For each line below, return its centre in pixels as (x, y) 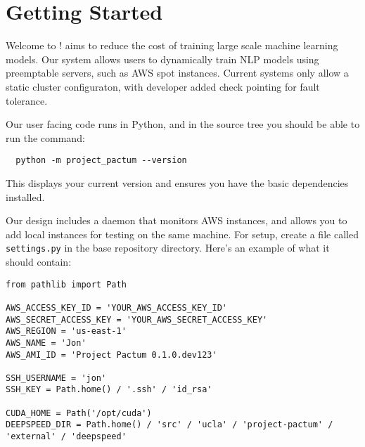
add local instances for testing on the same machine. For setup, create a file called (182, 234)
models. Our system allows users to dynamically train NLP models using (162, 59)
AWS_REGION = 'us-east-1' (66, 331)
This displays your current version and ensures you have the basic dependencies (177, 182)
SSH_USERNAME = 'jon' (56, 378)
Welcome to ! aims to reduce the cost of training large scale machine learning (172, 45)
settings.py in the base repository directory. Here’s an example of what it (168, 248)
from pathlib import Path (66, 284)
